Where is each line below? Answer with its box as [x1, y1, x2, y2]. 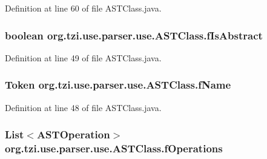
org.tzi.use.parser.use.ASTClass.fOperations [5, 141, 223, 156]
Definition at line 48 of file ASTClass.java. [5, 101, 162, 113]
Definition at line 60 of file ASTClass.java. [5, 2, 162, 14]
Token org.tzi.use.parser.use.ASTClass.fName [5, 77, 231, 92]
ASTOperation [36, 127, 110, 142]
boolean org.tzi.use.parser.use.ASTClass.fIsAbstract [5, 27, 263, 42]
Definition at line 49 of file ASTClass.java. [5, 51, 162, 64]
